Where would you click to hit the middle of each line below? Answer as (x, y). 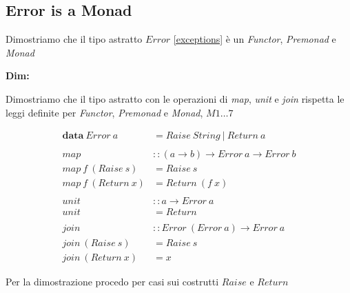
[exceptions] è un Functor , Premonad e (255, 39)
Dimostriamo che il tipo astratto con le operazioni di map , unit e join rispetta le (175, 98)
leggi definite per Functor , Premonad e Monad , (104, 112)
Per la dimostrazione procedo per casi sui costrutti (112, 281)
